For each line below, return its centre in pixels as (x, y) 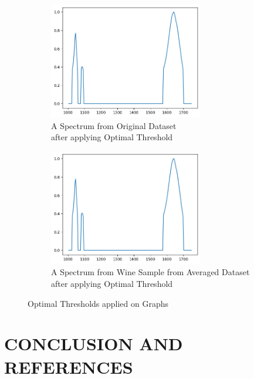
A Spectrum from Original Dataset (114, 125)
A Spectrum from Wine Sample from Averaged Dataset (150, 272)
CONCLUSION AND (94, 344)
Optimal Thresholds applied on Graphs (98, 303)
